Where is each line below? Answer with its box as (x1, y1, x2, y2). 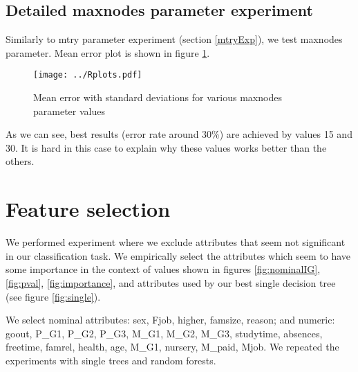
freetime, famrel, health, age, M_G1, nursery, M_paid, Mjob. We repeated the (6, 339, 339, 354)
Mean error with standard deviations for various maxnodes (33, 90, 282, 105)
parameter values (33, 103, 105, 118)
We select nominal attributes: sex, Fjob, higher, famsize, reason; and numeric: (6, 312, 335, 327)
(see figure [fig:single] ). (6, 289, 101, 303)
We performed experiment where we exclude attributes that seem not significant (6, 235, 346, 249)
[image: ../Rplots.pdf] (33, 70, 142, 80)
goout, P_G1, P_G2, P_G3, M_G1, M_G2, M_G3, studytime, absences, (6, 326, 323, 340)
